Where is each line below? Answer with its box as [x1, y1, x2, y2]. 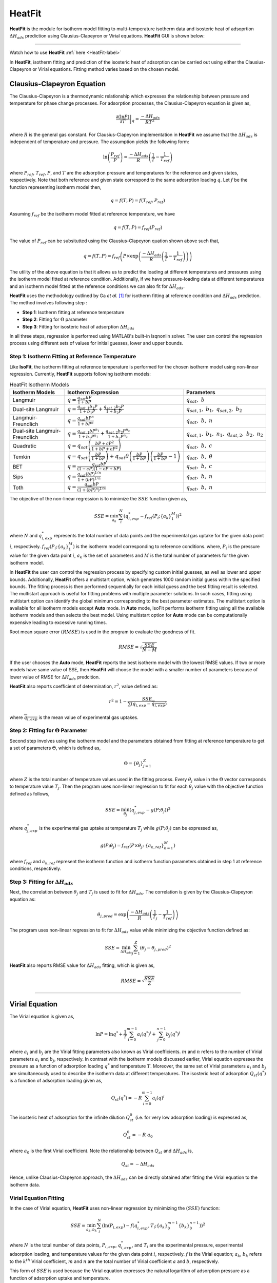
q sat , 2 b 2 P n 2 [105, 427, 130, 435]
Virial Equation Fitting [9, 1194, 65, 1201]
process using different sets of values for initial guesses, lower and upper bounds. [9, 340, 183, 346]
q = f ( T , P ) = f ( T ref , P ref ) [110, 198, 165, 205]
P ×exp [123, 253, 138, 259]
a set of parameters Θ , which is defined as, [9, 745, 101, 751]
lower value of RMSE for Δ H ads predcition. [9, 674, 100, 681]
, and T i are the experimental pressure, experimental [131, 1242, 243, 1249]
